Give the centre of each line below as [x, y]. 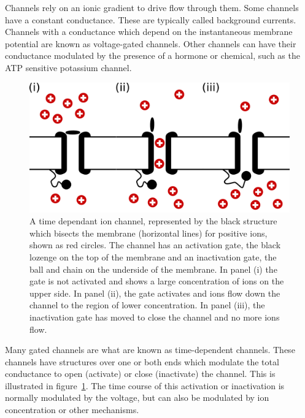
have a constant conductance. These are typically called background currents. [151, 19]
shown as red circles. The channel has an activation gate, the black [155, 245]
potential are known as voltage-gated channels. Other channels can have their [151, 43]
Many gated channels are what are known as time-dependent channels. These [150, 350]
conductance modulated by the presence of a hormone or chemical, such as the [152, 55]
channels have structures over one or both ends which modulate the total [142, 361]
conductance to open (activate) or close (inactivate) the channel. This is [140, 374]
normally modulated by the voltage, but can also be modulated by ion [137, 397]
